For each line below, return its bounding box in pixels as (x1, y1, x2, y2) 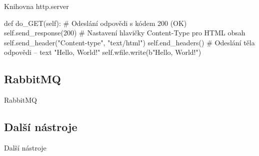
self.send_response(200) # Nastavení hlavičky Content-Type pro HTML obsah (4, 27, 245, 38)
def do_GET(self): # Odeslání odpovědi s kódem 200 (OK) (4, 17, 187, 28)
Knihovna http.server (4, 1, 69, 11)
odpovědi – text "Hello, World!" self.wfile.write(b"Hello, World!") (4, 47, 201, 57)
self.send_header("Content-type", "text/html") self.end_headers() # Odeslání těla (4, 37, 255, 47)
